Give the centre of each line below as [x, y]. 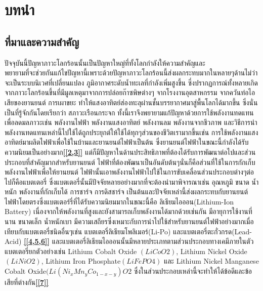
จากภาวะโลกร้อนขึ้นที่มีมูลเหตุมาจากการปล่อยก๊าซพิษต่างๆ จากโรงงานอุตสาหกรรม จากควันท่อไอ [130, 92]
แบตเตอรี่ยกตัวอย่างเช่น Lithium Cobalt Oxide [71, 251]
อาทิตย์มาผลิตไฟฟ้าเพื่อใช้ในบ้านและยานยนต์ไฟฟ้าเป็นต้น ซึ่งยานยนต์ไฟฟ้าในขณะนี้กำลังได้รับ [127, 142]
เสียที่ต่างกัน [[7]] [27, 282]
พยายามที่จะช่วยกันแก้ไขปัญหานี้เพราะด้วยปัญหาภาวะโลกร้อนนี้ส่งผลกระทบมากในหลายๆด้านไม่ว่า [131, 73]
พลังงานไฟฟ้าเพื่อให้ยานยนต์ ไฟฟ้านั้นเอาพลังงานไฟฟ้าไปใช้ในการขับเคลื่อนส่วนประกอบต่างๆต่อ [129, 172]
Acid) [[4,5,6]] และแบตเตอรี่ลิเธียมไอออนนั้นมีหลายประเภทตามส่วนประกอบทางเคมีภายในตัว [129, 241]
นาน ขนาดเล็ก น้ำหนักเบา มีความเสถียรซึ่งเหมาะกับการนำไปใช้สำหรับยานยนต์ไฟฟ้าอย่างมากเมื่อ [129, 221]
